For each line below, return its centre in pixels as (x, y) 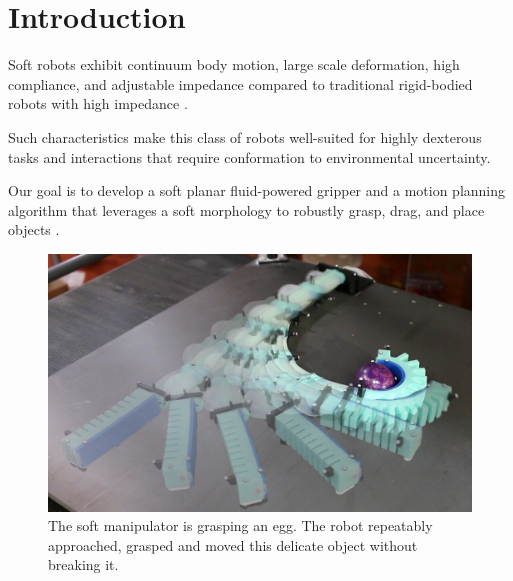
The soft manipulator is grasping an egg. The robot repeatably (240, 525)
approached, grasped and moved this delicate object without (233, 544)
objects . (34, 229)
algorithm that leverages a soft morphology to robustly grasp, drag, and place (246, 209)
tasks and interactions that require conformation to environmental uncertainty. (249, 156)
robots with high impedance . (98, 103)
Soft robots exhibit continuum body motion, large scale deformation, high (234, 64)
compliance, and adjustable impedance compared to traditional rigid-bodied (240, 83)
